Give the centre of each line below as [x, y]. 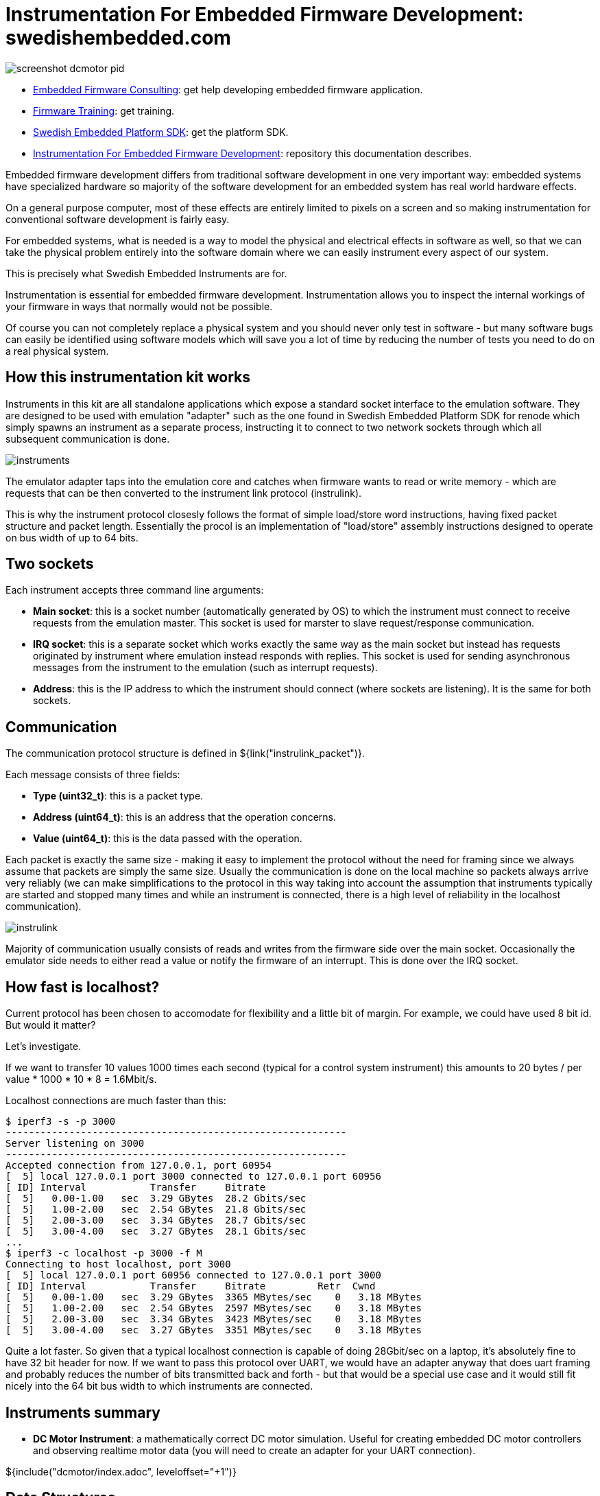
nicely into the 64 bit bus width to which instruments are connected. [159, 1386]
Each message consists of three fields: [93, 775]
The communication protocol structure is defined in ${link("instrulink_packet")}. [185, 753]
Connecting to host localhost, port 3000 [118, 1264]
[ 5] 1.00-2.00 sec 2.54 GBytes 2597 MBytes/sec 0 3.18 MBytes [214, 1308]
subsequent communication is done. [88, 439]
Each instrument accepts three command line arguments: [135, 590]
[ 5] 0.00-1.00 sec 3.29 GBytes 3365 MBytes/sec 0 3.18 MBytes [214, 1297]
